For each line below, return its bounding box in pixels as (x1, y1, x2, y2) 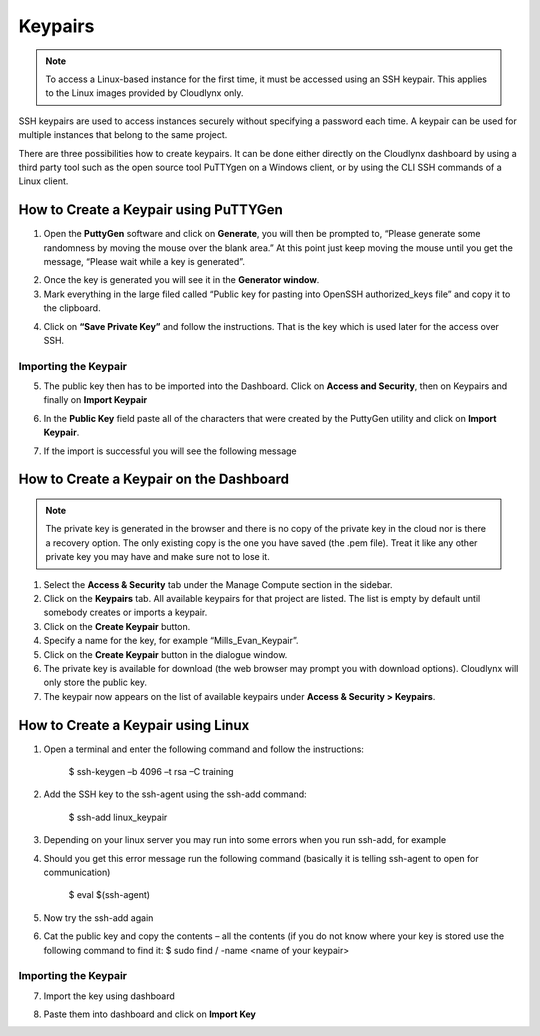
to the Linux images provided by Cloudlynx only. (45, 87, 244, 99)
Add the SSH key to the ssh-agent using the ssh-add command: (43, 788, 307, 800)
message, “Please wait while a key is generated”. (43, 255, 245, 267)
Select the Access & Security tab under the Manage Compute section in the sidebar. (43, 578, 393, 590)
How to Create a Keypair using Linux (18, 716, 250, 734)
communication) (43, 866, 111, 878)
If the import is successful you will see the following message (43, 445, 297, 457)
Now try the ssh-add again (43, 911, 154, 924)
